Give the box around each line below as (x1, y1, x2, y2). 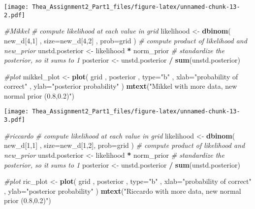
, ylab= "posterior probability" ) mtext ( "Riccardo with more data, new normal (4, 185, 241, 196)
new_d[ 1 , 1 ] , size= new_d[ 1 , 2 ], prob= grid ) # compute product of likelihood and (4, 140, 245, 150)
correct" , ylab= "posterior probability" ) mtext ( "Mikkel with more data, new (4, 81, 237, 91)
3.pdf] (4, 116, 25, 124)
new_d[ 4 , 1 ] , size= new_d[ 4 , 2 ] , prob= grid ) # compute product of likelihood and (4, 35, 247, 45)
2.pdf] (4, 11, 25, 19)
